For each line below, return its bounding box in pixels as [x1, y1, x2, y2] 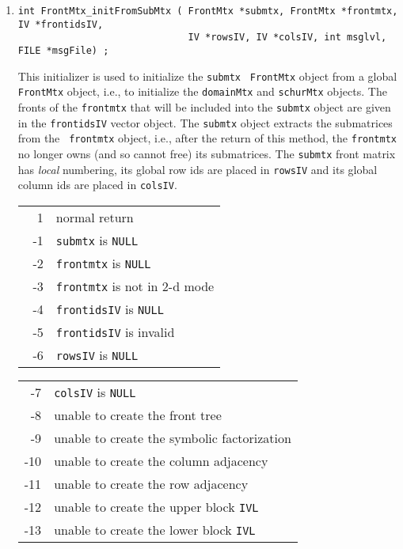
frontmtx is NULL [55, 253, 151, 272]
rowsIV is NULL [55, 345, 139, 364]
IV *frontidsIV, [17, 18, 104, 30]
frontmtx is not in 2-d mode [55, 276, 215, 295]
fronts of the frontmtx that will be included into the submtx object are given [17, 98, 391, 115]
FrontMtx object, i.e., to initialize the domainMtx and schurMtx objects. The [17, 83, 387, 100]
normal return [55, 207, 134, 226]
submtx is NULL [55, 230, 139, 249]
